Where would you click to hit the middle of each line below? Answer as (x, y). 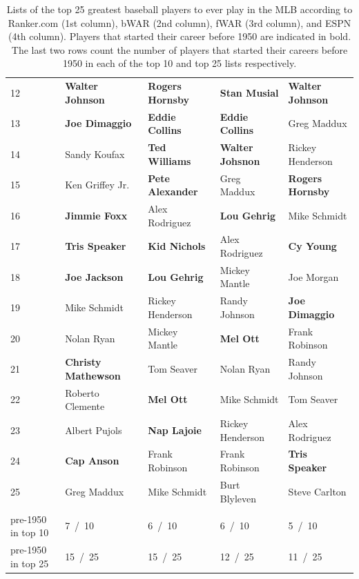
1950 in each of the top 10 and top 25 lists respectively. (179, 63)
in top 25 (30, 563)
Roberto (82, 392)
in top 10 (30, 532)
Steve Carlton (317, 491)
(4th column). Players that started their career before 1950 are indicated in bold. (179, 36)
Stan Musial (249, 93)
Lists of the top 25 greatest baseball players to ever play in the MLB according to (179, 9)
